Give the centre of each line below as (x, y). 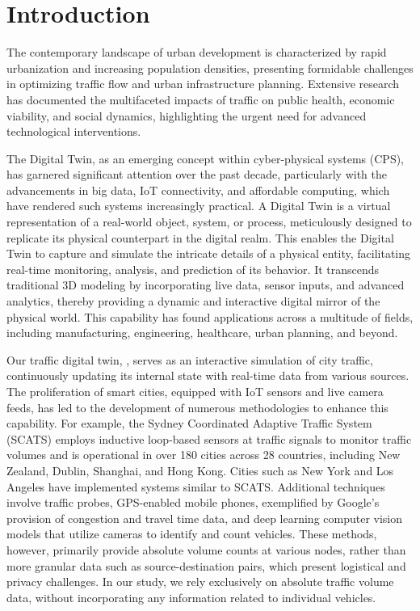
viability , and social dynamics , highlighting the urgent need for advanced (187, 115)
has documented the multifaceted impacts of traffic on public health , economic (201, 99)
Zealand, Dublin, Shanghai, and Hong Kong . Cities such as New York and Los (200, 470)
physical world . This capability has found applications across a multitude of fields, (210, 316)
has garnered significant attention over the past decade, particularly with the (197, 174)
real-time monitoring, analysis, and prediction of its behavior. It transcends (193, 269)
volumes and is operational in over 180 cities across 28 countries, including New (204, 455)
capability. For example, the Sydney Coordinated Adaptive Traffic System (189, 423)
